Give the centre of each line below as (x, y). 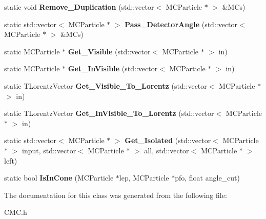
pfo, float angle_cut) (208, 178)
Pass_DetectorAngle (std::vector (181, 24)
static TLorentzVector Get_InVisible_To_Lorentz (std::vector (109, 113)
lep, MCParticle (144, 178)
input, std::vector (49, 150)
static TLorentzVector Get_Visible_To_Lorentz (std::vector (106, 85)
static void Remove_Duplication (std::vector (79, 7)
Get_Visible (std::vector (109, 51)
